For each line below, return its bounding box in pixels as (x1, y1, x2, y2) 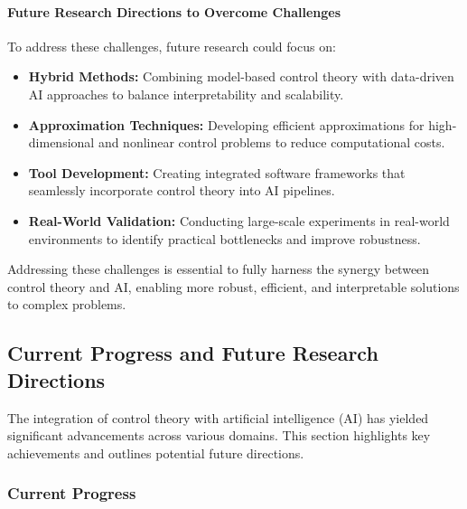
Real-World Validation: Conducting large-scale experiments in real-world (28, 211, 450, 230)
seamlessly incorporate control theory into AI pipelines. (28, 181, 335, 200)
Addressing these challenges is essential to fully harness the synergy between (7, 259, 430, 278)
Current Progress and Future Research (7, 339, 378, 367)
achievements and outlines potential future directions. (7, 443, 304, 462)
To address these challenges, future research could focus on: (7, 36, 336, 55)
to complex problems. (7, 295, 126, 314)
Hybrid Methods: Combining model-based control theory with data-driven (28, 67, 454, 86)
